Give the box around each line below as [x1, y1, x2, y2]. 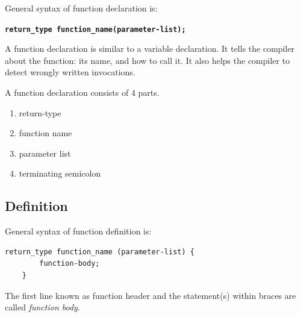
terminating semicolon [19, 167, 101, 180]
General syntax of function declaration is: [5, 2, 158, 14]
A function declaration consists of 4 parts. [5, 86, 160, 99]
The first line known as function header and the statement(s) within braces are [5, 289, 296, 301]
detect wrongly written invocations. [5, 66, 135, 78]
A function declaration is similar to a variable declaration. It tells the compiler [5, 42, 295, 55]
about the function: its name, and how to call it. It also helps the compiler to [5, 54, 290, 66]
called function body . [5, 301, 80, 313]
